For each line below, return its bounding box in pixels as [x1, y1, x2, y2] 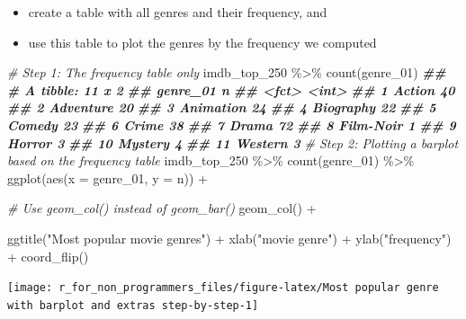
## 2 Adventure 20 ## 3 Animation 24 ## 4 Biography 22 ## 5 [7, 98, 436, 117]
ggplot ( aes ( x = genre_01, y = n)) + [7, 168, 208, 187]
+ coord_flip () [7, 246, 89, 265]
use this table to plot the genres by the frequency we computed [28, 32, 377, 51]
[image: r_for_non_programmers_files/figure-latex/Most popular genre [7, 281, 439, 295]
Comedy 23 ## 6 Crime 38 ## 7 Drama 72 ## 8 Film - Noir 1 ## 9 [7, 115, 456, 134]
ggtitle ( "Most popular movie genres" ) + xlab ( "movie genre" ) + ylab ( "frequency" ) [7, 228, 452, 247]
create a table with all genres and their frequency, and [28, 3, 327, 21]
